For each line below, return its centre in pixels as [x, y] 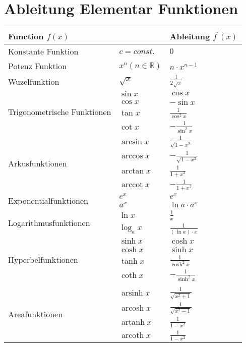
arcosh [133, 308]
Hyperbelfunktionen [43, 259]
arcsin [132, 142]
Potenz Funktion [38, 66]
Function [26, 36]
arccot [132, 185]
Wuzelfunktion [34, 81]
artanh [133, 322]
